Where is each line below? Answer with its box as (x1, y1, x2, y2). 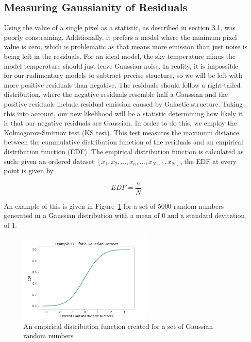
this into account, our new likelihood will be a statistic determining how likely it (4, 108, 243, 118)
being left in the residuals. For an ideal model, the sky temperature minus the (4, 51, 236, 61)
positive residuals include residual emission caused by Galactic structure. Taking (4, 98, 243, 108)
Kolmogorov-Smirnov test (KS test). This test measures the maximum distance (4, 127, 239, 137)
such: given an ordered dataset (4, 156, 95, 166)
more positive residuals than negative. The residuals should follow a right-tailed (4, 79, 241, 90)
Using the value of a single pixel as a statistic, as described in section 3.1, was (4, 22, 235, 33)
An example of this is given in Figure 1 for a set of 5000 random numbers (4, 200, 224, 211)
